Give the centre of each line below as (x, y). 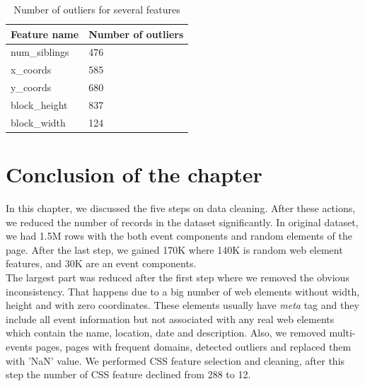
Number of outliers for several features (97, 9)
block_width (38, 122)
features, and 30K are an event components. (101, 263)
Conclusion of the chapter (134, 174)
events (19, 346)
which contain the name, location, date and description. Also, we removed (166, 333)
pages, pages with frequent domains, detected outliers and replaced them (193, 346)
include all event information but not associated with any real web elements (170, 318)
